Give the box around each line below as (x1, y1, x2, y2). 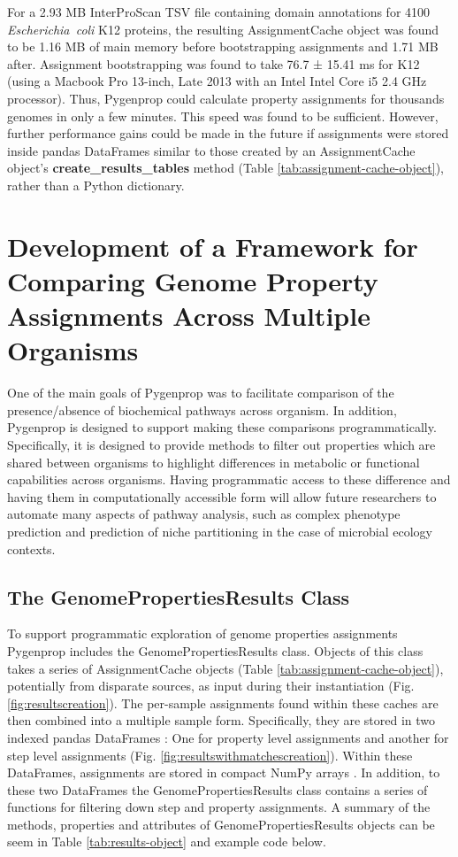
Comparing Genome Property (7, 262, 378, 298)
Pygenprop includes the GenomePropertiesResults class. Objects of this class (7, 641, 424, 660)
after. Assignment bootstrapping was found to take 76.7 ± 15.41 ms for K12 (7, 54, 420, 73)
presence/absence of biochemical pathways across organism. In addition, (7, 400, 397, 419)
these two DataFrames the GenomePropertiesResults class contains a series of (7, 780, 428, 799)
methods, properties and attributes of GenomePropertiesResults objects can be (7, 815, 435, 833)
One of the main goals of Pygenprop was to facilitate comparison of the (7, 383, 394, 402)
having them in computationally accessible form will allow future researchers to (7, 487, 437, 506)
